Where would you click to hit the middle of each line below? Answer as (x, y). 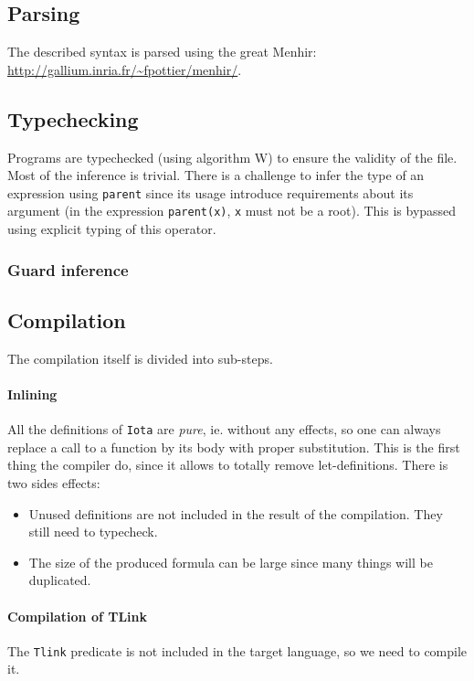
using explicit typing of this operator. (112, 229)
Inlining (32, 394)
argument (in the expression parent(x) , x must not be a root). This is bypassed (232, 211)
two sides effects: (54, 482)
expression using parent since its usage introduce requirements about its (211, 192)
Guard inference (68, 269)
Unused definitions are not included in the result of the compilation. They (236, 513)
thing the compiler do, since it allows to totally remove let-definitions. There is (228, 465)
